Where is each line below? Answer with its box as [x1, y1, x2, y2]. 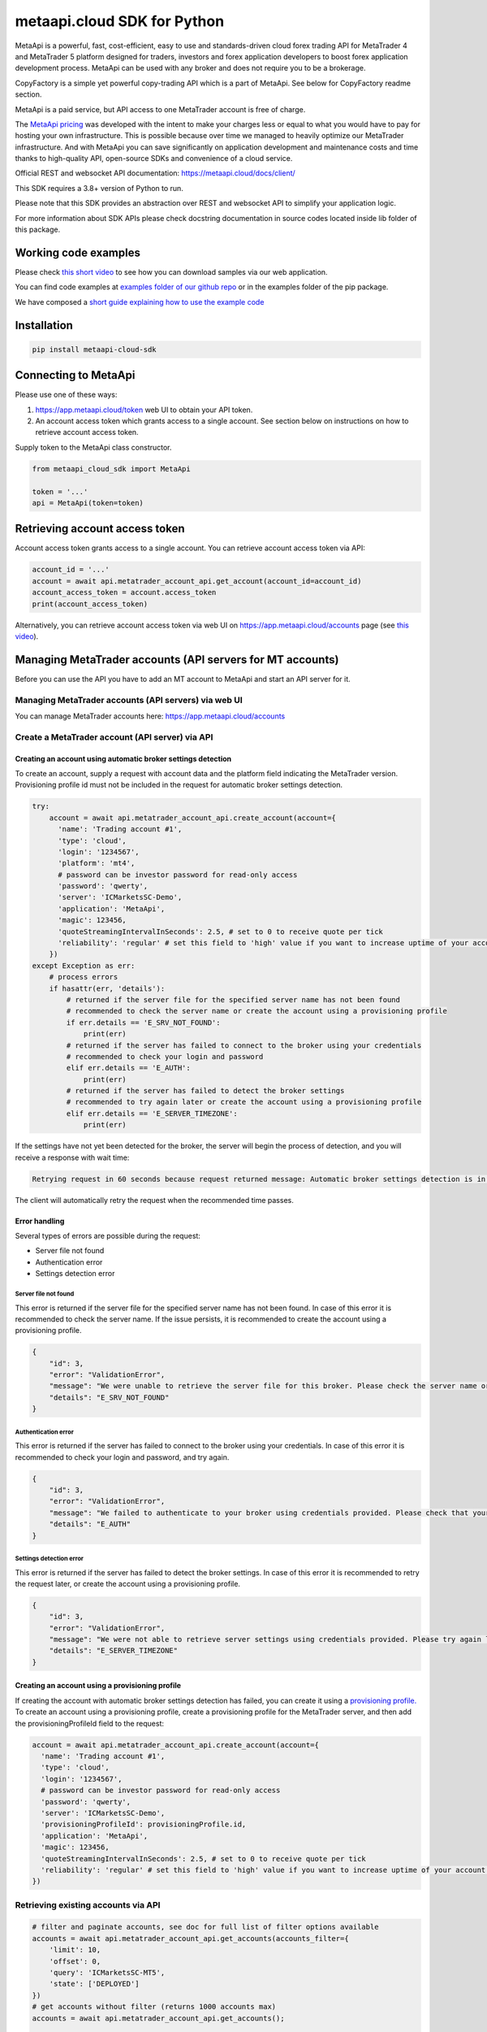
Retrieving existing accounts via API [15, 1899, 161, 1910]
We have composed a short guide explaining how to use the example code [15, 297, 265, 306]
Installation [15, 318, 73, 332]
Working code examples [15, 245, 141, 259]
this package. [15, 224, 61, 235]
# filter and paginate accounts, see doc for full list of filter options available [32, 1922, 379, 1932]
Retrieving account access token [15, 522, 185, 536]
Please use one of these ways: [15, 390, 118, 400]
